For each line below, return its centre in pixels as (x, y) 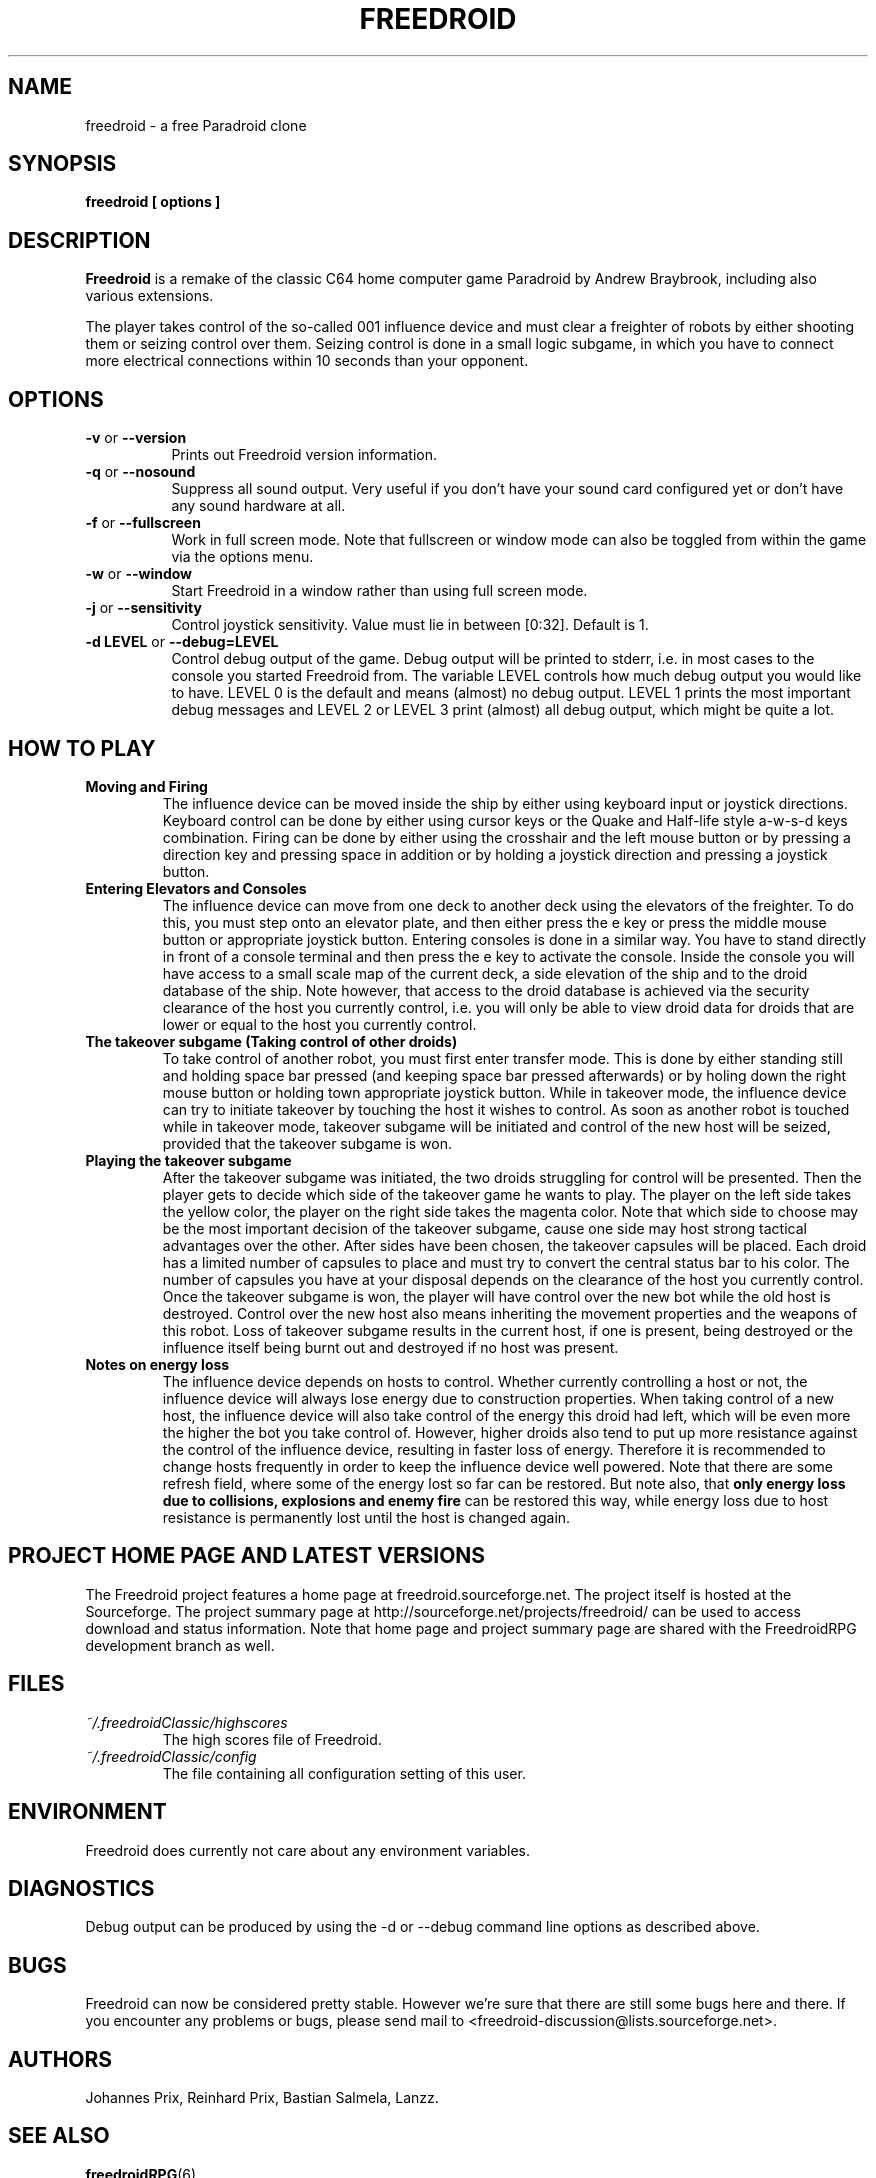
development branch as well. (180, 1645)
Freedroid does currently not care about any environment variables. (307, 1850)
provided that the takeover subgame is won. (307, 1143)
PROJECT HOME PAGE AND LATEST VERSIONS (247, 1556)
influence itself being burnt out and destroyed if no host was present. (390, 1347)
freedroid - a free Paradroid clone (196, 125)
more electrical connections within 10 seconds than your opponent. (307, 361)
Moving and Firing (146, 786)
